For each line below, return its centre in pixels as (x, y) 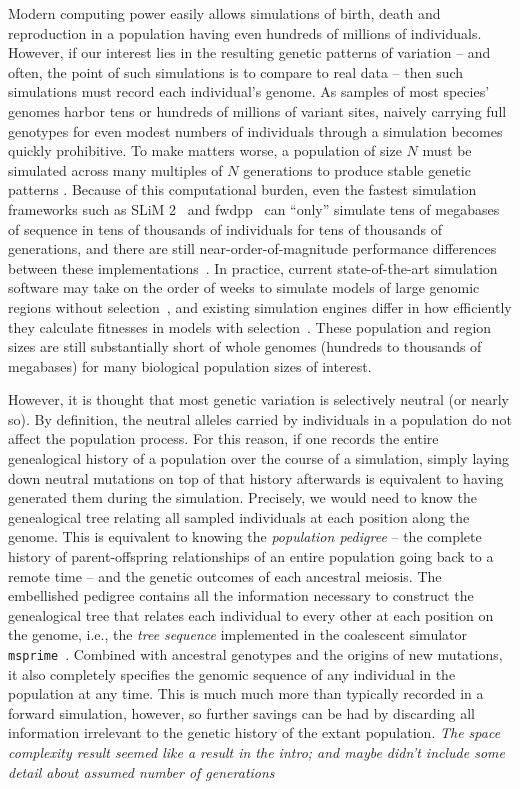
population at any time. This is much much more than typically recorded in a (246, 693)
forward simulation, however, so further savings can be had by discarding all (241, 712)
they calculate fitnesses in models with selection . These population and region (250, 326)
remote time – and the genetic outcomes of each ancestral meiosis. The (225, 575)
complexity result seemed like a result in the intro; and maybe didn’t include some (256, 752)
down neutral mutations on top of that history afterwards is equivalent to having (256, 477)
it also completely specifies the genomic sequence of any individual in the (232, 673)
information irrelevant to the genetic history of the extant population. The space (254, 732)
